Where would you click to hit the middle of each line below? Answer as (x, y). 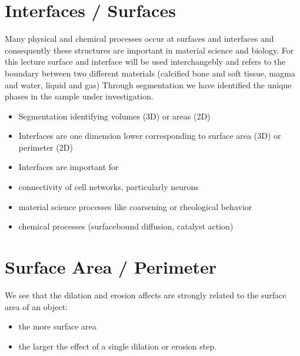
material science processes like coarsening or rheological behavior (135, 206)
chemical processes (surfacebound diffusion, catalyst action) (126, 226)
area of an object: (36, 306)
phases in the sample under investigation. (79, 96)
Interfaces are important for (69, 167)
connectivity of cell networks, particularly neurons (109, 187)
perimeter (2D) (46, 147)
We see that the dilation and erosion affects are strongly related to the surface (146, 295)
